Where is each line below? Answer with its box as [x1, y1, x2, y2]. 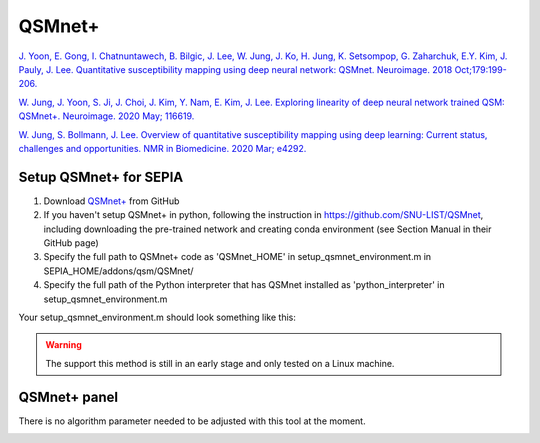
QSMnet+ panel [18, 388, 119, 405]
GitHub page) [43, 236, 99, 249]
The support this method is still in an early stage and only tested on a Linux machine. [45, 357, 395, 369]
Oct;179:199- [454, 63, 507, 75]
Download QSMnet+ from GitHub [43, 195, 180, 207]
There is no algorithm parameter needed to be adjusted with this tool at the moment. [18, 415, 366, 427]
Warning [45, 339, 82, 351]
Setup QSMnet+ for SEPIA [18, 168, 184, 185]
